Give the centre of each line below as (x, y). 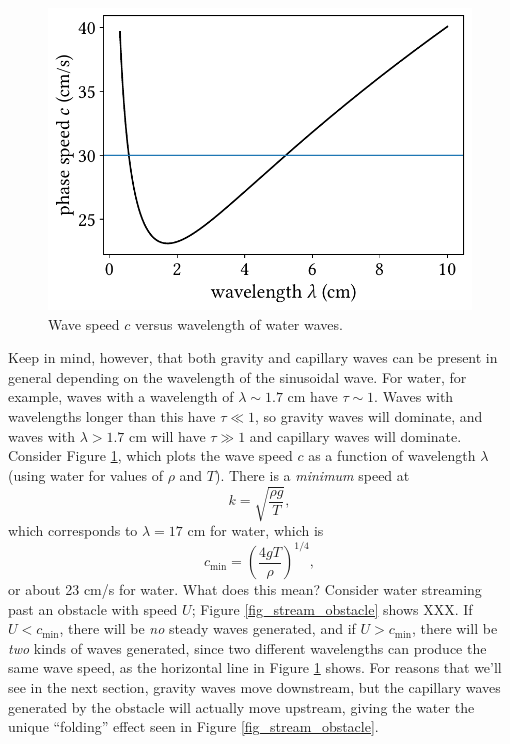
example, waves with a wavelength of (121, 396)
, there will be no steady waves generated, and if (207, 628)
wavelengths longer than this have (112, 416)
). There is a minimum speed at (312, 474)
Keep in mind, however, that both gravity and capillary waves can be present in (253, 357)
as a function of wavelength (392, 455)
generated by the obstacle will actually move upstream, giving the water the (241, 706)
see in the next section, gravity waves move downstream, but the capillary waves (254, 687)
